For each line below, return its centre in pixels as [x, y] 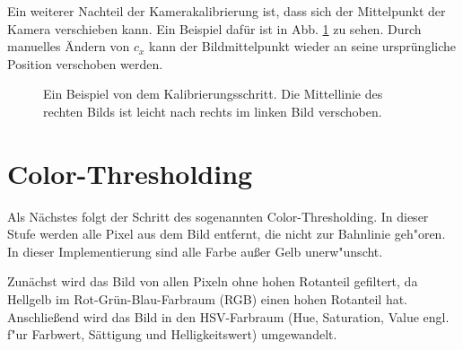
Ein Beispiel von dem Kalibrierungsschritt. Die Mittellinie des [213, 94]
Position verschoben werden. [85, 63]
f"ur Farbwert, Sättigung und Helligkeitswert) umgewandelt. [172, 334]
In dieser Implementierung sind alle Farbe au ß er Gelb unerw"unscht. [195, 251]
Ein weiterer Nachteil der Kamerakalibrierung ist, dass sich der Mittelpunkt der [227, 11]
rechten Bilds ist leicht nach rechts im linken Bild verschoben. [213, 111]
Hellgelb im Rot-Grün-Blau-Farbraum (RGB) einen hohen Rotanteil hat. [208, 299]
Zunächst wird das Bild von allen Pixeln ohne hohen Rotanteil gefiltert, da [213, 281]
